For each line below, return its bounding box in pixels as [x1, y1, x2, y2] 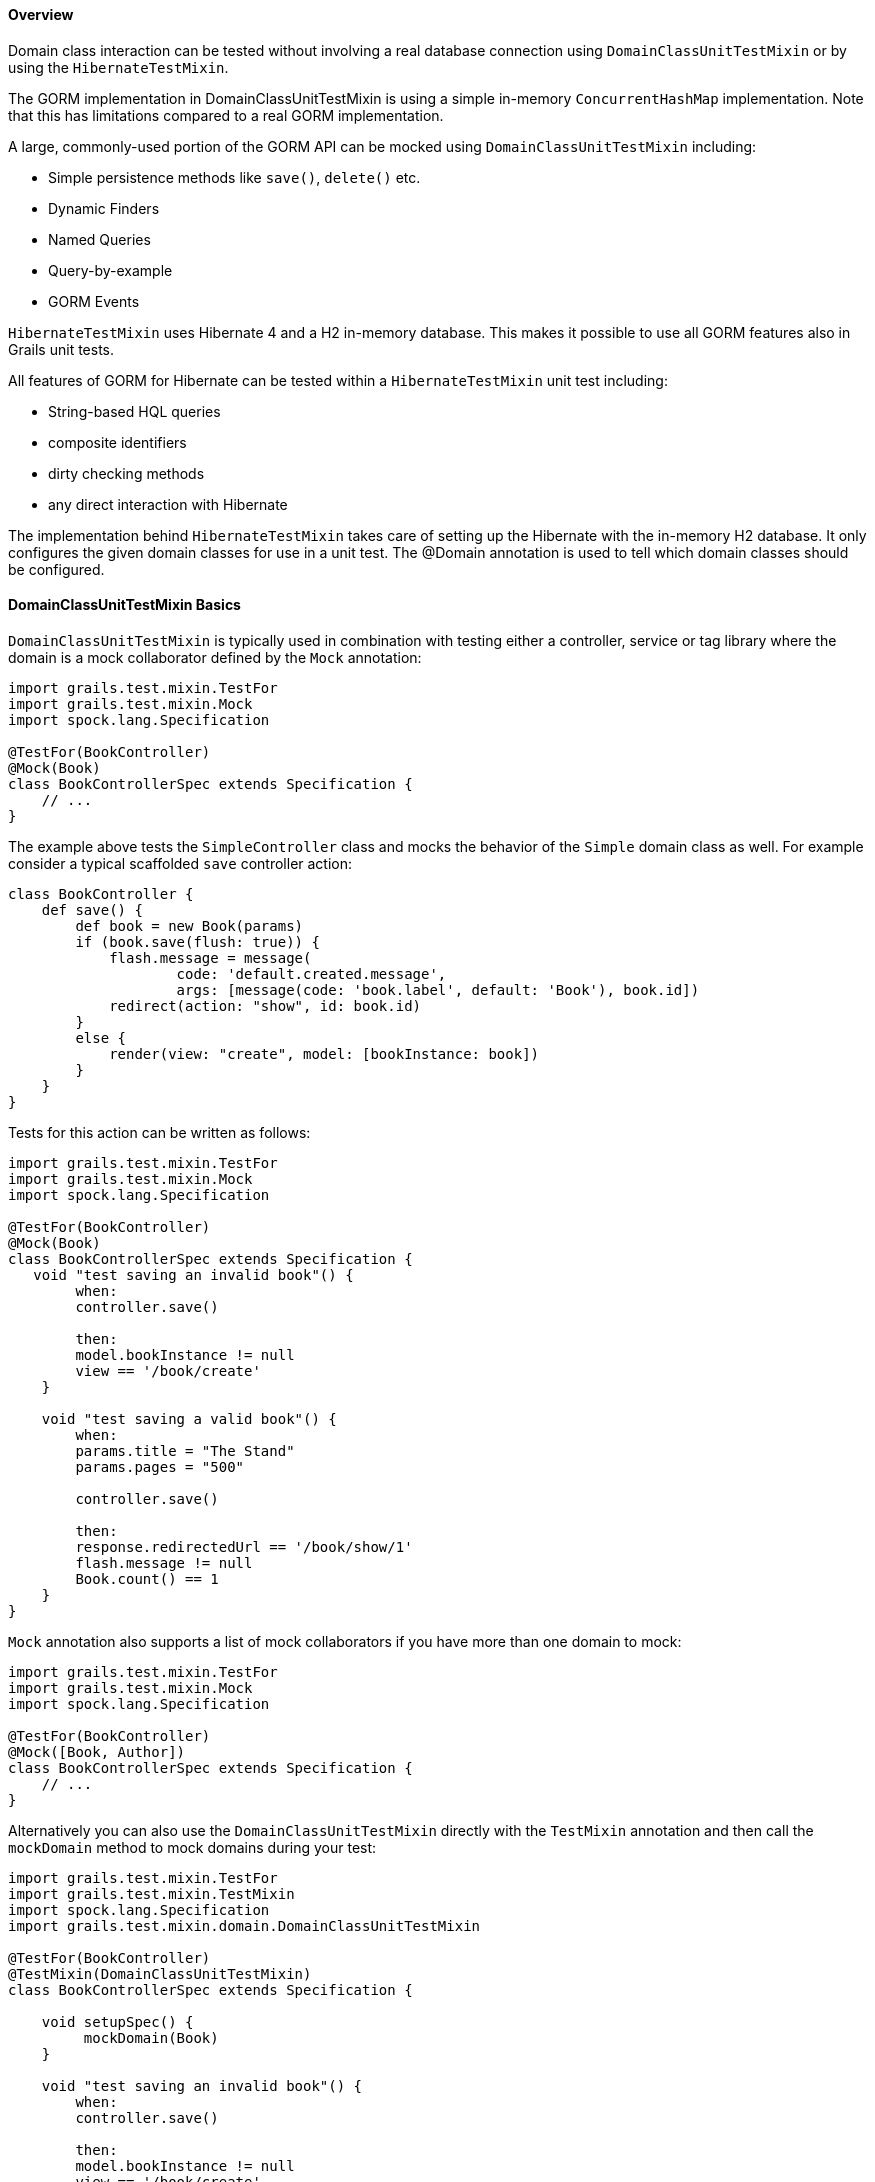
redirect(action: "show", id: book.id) [109, 997, 422, 1014]
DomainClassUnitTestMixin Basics [8, 596, 241, 614]
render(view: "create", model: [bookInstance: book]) [109, 1045, 540, 1062]
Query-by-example [48, 261, 173, 279]
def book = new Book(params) [75, 917, 304, 934]
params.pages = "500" [75, 1458, 245, 1475]
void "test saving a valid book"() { [41, 1410, 337, 1427]
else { [75, 1029, 127, 1046]
